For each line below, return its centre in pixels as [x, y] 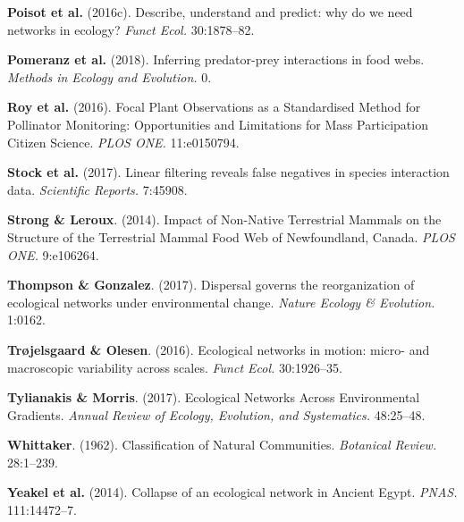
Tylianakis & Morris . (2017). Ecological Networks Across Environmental [214, 397]
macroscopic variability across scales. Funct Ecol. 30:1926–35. [175, 367]
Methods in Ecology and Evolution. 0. [110, 76]
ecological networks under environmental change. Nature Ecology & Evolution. [221, 302]
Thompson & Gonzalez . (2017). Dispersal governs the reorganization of [211, 285]
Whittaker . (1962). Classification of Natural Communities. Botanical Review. [222, 445]
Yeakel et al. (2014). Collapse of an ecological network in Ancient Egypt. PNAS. [232, 492]
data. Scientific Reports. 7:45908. [97, 189]
